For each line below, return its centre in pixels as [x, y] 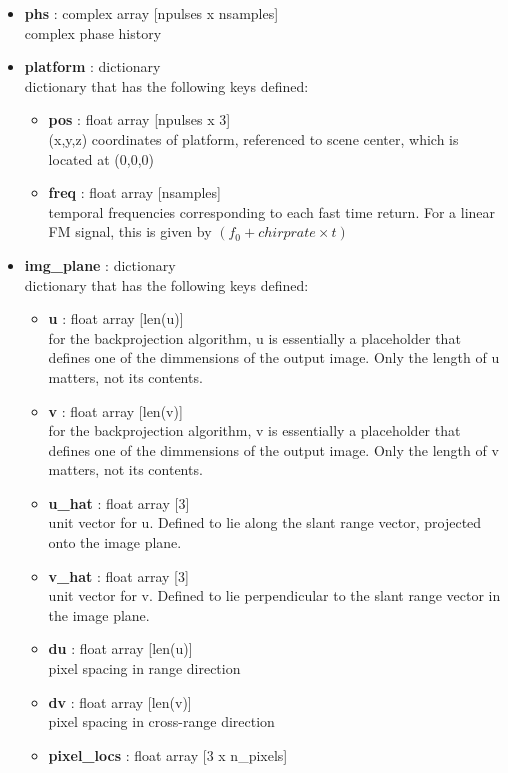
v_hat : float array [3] [118, 575]
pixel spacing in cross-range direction [161, 721]
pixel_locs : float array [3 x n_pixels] [168, 754]
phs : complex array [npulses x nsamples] [151, 13]
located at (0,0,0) [101, 158]
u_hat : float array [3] [119, 502]
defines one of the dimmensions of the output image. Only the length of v [273, 449]
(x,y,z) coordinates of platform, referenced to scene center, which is [253, 138]
